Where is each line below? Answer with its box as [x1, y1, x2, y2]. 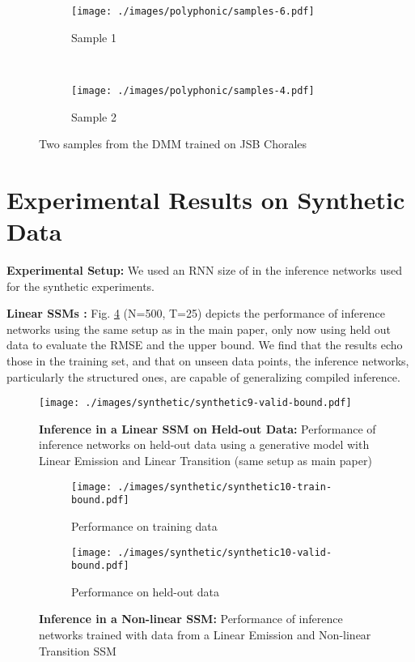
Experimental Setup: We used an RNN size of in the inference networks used [6, 262, 403, 278]
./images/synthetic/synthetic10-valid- [117, 546, 332, 558]
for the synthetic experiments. [6, 277, 155, 294]
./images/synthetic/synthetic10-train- [117, 480, 332, 493]
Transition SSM [39, 642, 116, 659]
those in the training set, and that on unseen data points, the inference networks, [6, 352, 409, 369]
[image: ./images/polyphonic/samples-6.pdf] [71, 6, 315, 17]
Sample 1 [71, 28, 116, 45]
